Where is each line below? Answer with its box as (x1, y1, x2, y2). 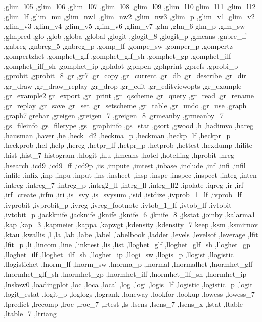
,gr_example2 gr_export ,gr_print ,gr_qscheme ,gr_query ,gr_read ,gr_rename (4, 90, 254, 101)
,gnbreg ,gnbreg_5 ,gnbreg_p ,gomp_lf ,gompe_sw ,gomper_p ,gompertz (4, 41, 233, 51)
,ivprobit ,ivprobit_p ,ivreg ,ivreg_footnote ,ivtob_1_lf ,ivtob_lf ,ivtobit (4, 199, 232, 210)
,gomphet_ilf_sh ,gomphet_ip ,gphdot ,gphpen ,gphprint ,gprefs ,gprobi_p (4, 60, 238, 71)
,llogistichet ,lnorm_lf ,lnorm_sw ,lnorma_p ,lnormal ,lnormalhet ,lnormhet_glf (4, 259, 253, 269)
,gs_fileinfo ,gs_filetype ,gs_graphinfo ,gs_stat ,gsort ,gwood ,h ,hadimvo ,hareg (4, 120, 254, 131)
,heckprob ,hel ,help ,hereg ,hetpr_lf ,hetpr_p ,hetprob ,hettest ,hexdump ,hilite (4, 140, 252, 150)
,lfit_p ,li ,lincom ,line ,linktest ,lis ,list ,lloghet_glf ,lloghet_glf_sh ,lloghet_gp (4, 239, 251, 250)
